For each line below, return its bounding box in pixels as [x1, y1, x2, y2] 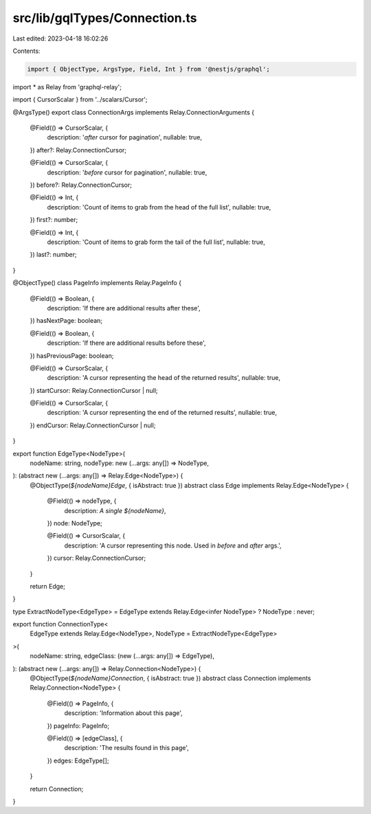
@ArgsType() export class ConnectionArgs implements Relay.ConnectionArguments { [12, 108, 254, 116]
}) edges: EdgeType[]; [47, 756, 109, 765]
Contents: [12, 47, 41, 55]
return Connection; [30, 784, 84, 793]
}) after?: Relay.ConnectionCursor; [30, 146, 127, 154]
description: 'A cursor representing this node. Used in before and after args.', [64, 541, 282, 550]
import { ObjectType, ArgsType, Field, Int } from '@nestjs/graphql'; [27, 65, 271, 73]
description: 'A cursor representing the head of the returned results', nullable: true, [47, 374, 281, 382]
